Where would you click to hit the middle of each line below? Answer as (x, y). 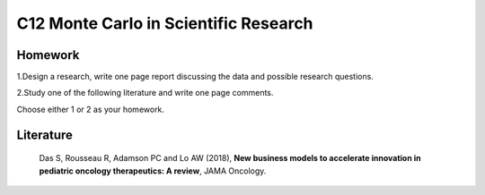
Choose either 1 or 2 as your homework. (91, 109)
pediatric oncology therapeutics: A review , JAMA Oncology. (153, 171)
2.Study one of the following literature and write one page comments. (145, 93)
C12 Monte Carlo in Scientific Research (165, 23)
